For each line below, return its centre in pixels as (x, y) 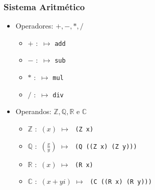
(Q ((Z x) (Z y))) (106, 146)
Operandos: (33, 111)
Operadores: (34, 26)
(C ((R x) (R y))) (121, 182)
